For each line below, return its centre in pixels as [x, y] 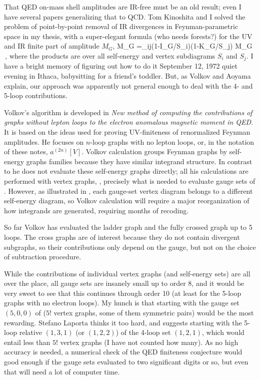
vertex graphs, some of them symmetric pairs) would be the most [154, 313]
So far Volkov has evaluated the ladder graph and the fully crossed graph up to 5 [128, 227]
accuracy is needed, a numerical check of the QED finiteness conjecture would [123, 352]
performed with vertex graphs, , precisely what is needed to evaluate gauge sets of [130, 180]
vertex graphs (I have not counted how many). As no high [149, 342]
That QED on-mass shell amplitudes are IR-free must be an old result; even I [123, 7]
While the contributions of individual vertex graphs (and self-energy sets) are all [127, 273]
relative [30, 332]
